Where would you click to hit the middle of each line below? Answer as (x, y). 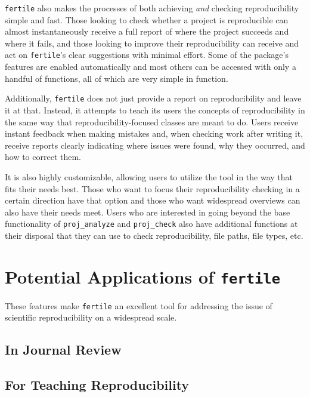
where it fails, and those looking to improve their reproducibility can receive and (152, 43)
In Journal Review (63, 350)
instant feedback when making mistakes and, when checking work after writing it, (154, 133)
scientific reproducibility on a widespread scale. (91, 317)
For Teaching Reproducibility (97, 385)
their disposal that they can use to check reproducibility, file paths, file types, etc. (154, 235)
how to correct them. (43, 157)
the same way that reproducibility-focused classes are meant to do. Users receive (152, 121)
